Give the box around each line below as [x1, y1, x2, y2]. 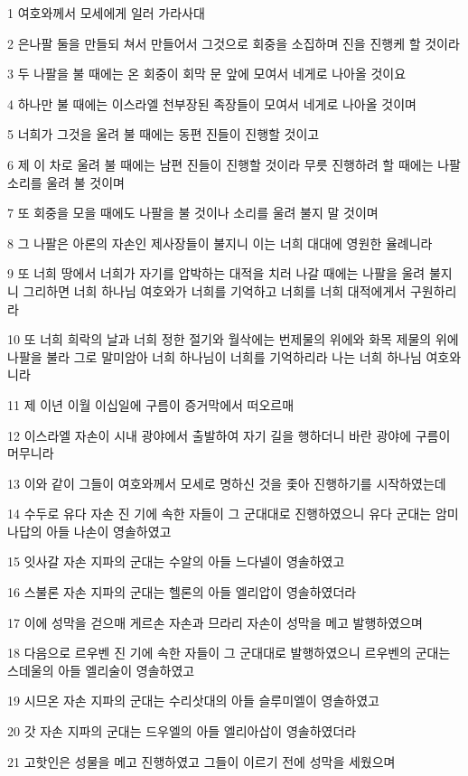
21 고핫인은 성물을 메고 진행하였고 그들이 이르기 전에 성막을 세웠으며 [7, 752, 396, 771]
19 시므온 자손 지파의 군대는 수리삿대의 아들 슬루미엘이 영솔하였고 [7, 691, 379, 710]
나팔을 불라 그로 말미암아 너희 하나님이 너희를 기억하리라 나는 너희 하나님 [7, 347, 422, 366]
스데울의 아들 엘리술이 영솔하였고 [7, 660, 195, 679]
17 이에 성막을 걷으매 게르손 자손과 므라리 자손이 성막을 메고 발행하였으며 [7, 612, 423, 631]
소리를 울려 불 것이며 [7, 173, 125, 192]
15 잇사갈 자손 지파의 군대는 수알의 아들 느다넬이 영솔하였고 [7, 552, 345, 571]
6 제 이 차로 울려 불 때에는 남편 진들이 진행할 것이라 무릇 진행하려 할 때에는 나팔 [7, 154, 461, 173]
